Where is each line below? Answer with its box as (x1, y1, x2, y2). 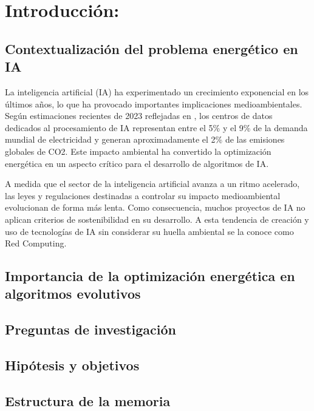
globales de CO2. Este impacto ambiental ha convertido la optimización (5, 144, 271, 157)
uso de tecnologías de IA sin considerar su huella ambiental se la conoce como (5, 225, 294, 237)
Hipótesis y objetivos (5, 356, 140, 375)
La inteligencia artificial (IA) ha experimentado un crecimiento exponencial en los (5, 85, 309, 98)
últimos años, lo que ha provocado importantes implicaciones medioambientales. (5, 97, 302, 110)
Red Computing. (5, 237, 67, 250)
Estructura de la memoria (5, 391, 171, 410)
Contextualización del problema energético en (5, 39, 298, 58)
